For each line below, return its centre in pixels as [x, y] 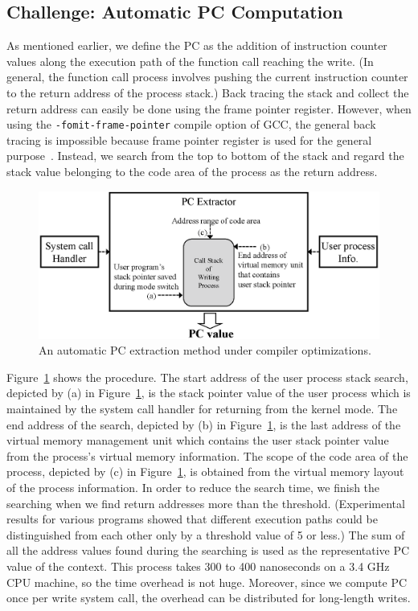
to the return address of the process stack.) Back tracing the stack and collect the [208, 92]
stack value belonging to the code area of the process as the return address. [192, 172]
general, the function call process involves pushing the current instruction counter [207, 77]
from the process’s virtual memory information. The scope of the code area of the [207, 455]
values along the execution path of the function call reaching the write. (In [190, 61]
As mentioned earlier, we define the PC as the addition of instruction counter [197, 45]
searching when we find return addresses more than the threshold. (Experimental [206, 503]
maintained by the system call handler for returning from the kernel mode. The [202, 408]
